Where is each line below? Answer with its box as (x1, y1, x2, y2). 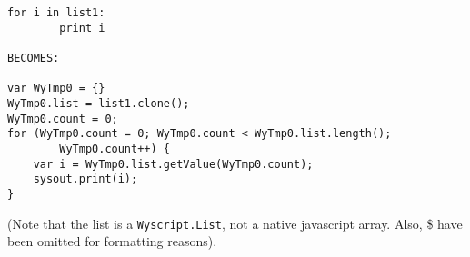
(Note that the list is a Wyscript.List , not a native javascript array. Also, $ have (7, 213, 463, 232)
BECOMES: (7, 51, 60, 64)
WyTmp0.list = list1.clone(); (7, 96, 190, 110)
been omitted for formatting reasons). (7, 232, 217, 251)
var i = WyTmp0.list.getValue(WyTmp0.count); (33, 157, 314, 171)
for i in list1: (7, 6, 105, 19)
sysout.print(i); (33, 173, 138, 186)
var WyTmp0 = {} (7, 82, 105, 95)
